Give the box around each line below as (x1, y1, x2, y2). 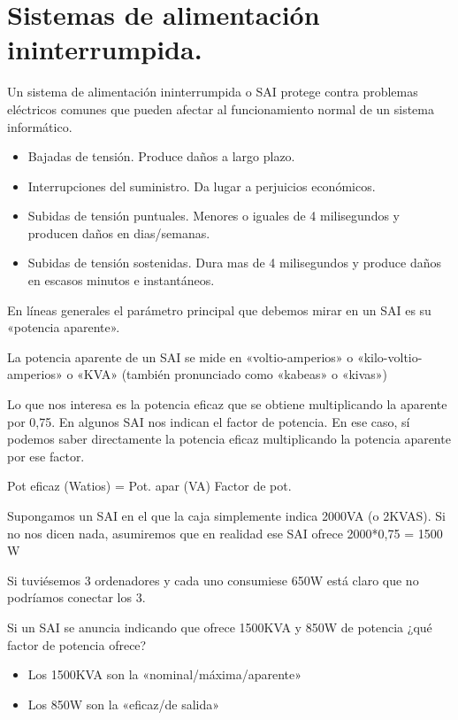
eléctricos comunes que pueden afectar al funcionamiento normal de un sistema (7, 99, 434, 118)
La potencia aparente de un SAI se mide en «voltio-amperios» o (7, 347, 354, 366)
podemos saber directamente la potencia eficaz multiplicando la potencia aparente (7, 430, 451, 448)
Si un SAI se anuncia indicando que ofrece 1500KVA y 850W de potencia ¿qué (7, 617, 432, 636)
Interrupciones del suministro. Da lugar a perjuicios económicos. (27, 176, 376, 195)
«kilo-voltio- (356, 347, 423, 366)
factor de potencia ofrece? (7, 635, 147, 654)
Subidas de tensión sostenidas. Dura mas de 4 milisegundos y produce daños (27, 253, 442, 272)
